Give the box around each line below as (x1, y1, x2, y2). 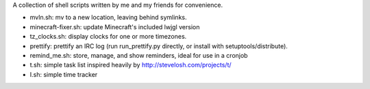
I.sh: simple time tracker (29, 70, 98, 78)
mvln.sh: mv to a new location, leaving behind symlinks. (29, 14, 187, 22)
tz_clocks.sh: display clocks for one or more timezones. (29, 33, 187, 41)
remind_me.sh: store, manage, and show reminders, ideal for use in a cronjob (29, 51, 248, 59)
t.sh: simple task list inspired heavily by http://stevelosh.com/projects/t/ (29, 61, 232, 69)
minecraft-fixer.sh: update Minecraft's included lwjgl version (29, 22, 200, 31)
